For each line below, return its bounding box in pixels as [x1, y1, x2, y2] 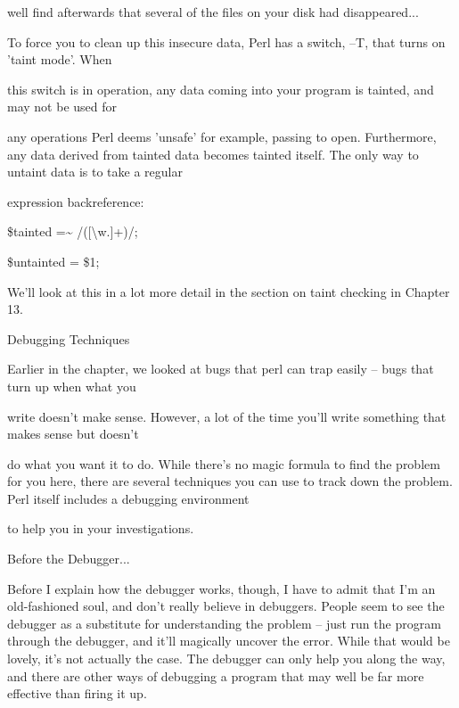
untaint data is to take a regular [7, 162, 183, 181]
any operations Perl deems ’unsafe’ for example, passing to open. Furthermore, [7, 127, 437, 145]
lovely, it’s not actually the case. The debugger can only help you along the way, [7, 649, 446, 668]
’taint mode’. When [7, 50, 112, 69]
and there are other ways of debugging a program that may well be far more [7, 666, 424, 685]
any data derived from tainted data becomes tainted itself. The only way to [7, 144, 419, 163]
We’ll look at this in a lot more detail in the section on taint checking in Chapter [7, 282, 450, 300]
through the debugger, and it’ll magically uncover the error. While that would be [7, 631, 450, 650]
